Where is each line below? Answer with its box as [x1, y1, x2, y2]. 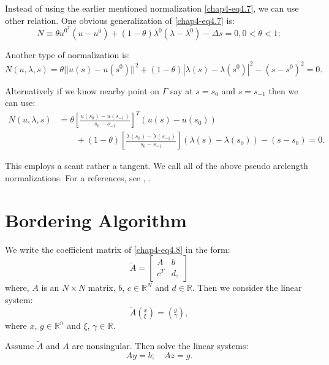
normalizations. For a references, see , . [5, 171, 151, 184]
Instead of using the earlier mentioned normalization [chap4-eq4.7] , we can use [5, 2, 299, 14]
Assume [5, 339, 34, 352]
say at [170, 84, 193, 97]
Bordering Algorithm [5, 207, 187, 232]
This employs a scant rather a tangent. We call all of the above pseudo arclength [5, 159, 308, 172]
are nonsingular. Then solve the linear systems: [72, 339, 249, 352]
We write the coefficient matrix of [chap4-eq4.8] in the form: [5, 243, 230, 255]
